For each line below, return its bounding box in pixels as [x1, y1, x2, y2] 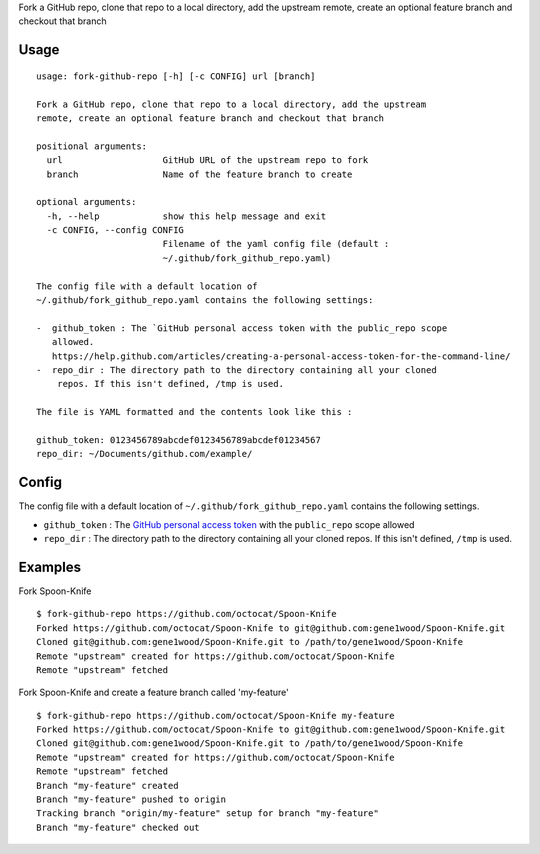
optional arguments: [36, 196, 137, 208]
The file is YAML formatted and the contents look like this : [36, 406, 353, 418]
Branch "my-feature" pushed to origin [36, 794, 227, 805]
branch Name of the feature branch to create [46, 168, 353, 180]
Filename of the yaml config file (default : [162, 238, 390, 250]
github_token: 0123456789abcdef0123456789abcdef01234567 [36, 434, 322, 445]
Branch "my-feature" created [36, 780, 179, 791]
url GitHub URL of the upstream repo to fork [46, 155, 369, 166]
